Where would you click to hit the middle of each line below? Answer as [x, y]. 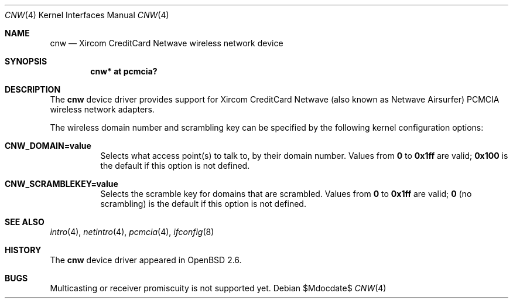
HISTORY [23, 250]
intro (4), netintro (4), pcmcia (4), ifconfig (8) [132, 232]
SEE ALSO [25, 222]
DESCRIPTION [33, 89]
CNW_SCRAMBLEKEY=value [61, 184]
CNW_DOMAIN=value [48, 146]
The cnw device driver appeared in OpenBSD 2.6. [146, 260]
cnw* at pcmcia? [124, 71]
